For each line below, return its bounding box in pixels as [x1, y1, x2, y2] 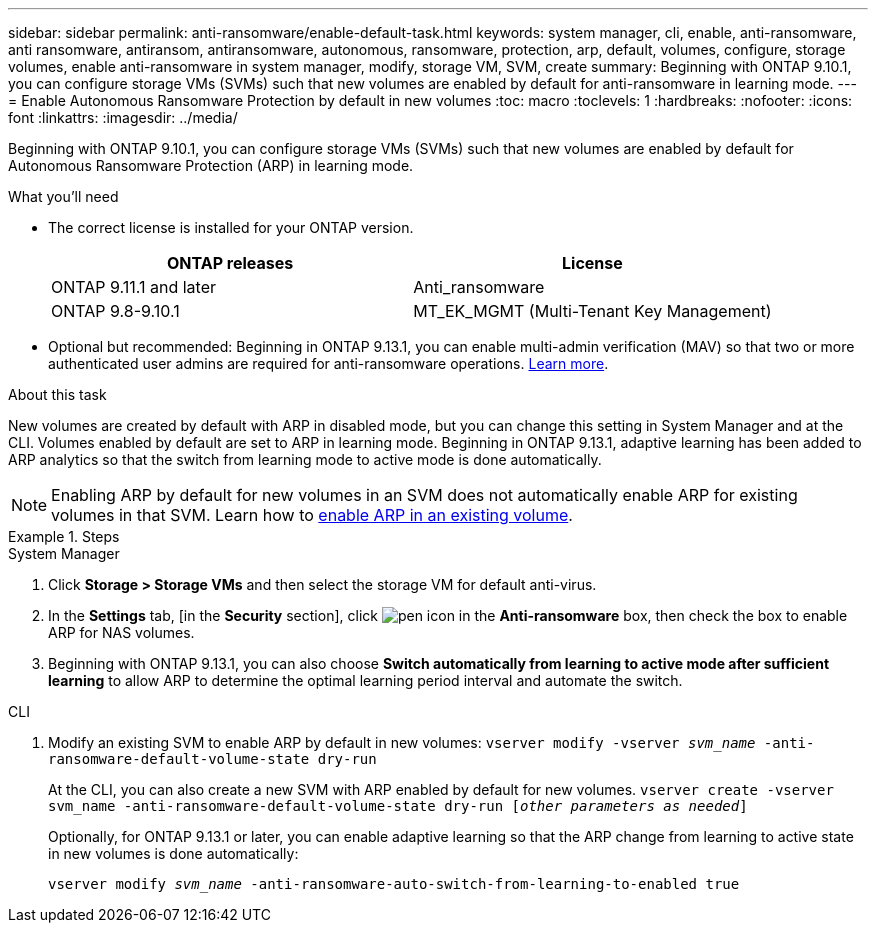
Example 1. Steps [8, 528, 120, 545]
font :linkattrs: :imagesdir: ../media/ [8, 109, 238, 126]
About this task [8, 386, 107, 403]
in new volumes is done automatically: [48, 845, 299, 862]
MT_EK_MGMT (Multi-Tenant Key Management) [413, 301, 772, 321]
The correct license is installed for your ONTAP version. [48, 219, 414, 236]
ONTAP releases [166, 253, 294, 273]
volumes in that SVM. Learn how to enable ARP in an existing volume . [51, 505, 573, 525]
